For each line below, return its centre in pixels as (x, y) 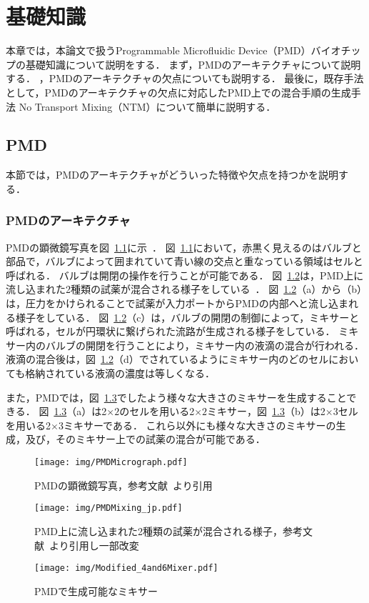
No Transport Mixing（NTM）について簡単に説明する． (147, 106)
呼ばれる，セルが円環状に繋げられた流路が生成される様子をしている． (171, 331)
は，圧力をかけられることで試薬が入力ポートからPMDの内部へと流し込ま (177, 303)
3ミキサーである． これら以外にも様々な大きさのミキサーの (197, 425)
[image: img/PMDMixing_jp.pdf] (108, 508)
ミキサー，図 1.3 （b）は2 (266, 411)
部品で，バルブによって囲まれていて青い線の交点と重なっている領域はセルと (184, 261)
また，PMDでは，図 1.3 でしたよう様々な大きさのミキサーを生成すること (176, 397)
